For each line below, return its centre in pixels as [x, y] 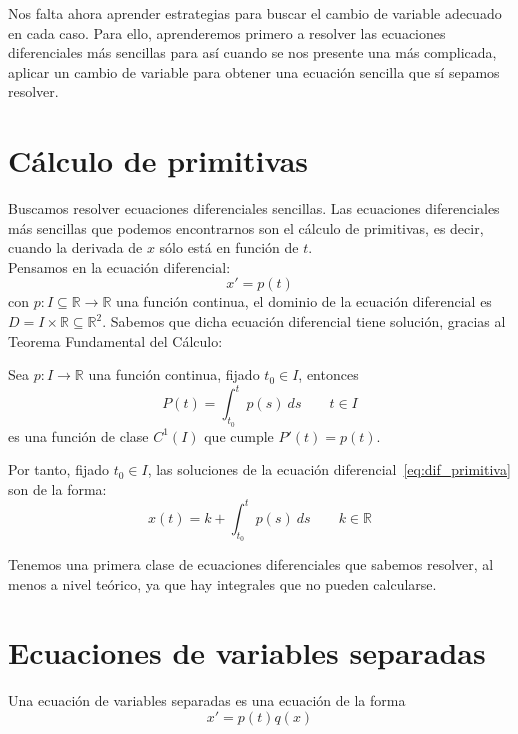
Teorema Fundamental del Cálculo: [115, 340]
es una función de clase [78, 435]
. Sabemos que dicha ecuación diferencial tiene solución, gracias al [304, 321]
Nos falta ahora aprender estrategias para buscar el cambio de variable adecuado [255, 13]
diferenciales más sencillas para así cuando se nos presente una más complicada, [252, 52]
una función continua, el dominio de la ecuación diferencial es [304, 301]
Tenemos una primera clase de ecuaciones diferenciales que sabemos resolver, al [251, 564]
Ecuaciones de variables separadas [247, 652]
